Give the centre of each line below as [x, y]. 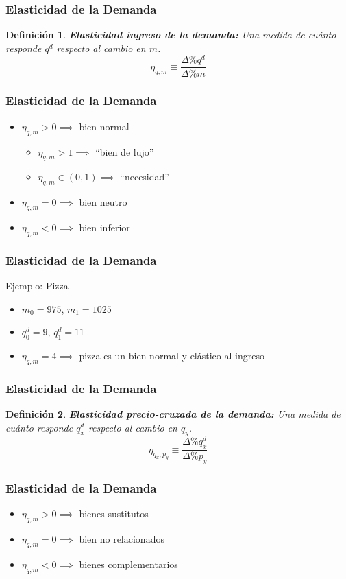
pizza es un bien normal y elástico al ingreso [172, 355]
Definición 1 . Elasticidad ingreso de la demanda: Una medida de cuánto [171, 35]
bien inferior [104, 227]
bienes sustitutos [114, 513]
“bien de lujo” [125, 151]
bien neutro [103, 202]
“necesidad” [145, 177]
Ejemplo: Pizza [37, 285]
